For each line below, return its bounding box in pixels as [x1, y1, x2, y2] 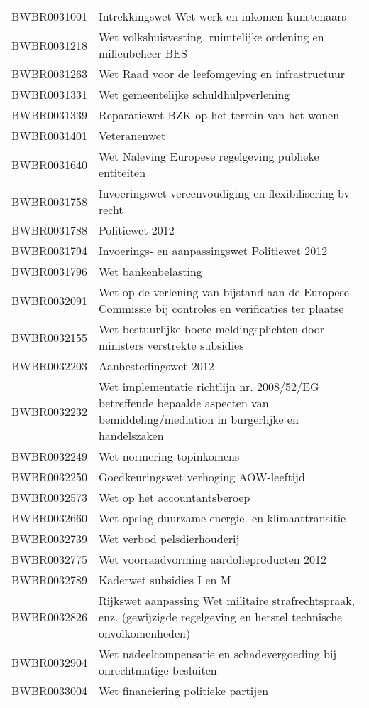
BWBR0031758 [11, 193, 87, 210]
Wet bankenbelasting [98, 263, 202, 279]
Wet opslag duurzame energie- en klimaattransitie [98, 510, 346, 526]
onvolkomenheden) [98, 625, 191, 641]
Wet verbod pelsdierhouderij [98, 530, 240, 547]
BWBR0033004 [11, 682, 87, 699]
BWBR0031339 [11, 107, 87, 123]
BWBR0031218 [11, 36, 87, 53]
